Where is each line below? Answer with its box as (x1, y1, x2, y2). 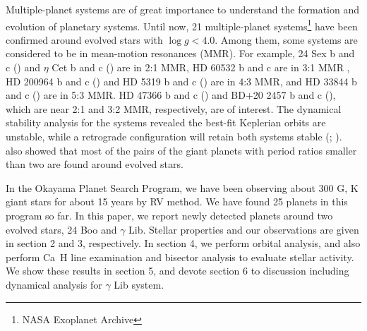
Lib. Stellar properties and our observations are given (128, 222, 359, 236)
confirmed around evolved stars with (6, 32, 163, 47)
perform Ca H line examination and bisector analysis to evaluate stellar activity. (6, 249, 354, 264)
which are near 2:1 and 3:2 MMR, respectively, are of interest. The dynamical (6, 101, 342, 116)
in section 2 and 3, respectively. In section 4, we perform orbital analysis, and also (6, 236, 361, 251)
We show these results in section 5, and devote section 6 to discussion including (6, 263, 349, 278)
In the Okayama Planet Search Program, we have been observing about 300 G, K (6, 180, 359, 195)
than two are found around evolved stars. (6, 157, 183, 171)
